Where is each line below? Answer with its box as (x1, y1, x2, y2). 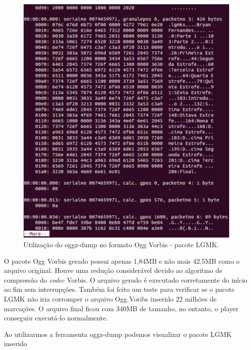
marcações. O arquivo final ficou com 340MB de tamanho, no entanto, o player (4, 303, 238, 313)
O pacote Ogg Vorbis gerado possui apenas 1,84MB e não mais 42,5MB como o (4, 255, 240, 266)
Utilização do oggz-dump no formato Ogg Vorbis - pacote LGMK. (23, 239, 219, 249)
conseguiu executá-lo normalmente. (4, 313, 108, 323)
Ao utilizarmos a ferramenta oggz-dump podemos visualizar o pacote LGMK (4, 329, 232, 339)
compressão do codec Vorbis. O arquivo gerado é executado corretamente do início (4, 274, 248, 285)
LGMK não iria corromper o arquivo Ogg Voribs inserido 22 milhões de (4, 293, 217, 303)
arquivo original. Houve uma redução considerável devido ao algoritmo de (4, 265, 222, 275)
